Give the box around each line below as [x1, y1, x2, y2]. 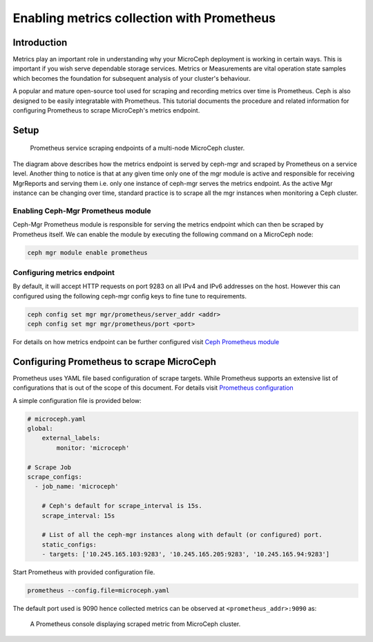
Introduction [12, 37, 68, 48]
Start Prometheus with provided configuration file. [12, 568, 155, 576]
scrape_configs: [27, 473, 83, 480]
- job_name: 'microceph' [35, 482, 119, 491]
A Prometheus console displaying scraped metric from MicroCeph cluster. [30, 620, 241, 628]
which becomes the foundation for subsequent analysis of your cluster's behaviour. [12, 74, 251, 82]
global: [27, 425, 53, 433]
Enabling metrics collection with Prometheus [12, 10, 276, 26]
